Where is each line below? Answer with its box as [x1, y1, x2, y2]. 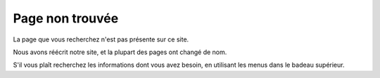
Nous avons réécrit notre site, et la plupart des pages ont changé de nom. [13, 48, 227, 56]
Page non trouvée [13, 11, 119, 26]
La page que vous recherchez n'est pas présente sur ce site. [13, 35, 189, 44]
